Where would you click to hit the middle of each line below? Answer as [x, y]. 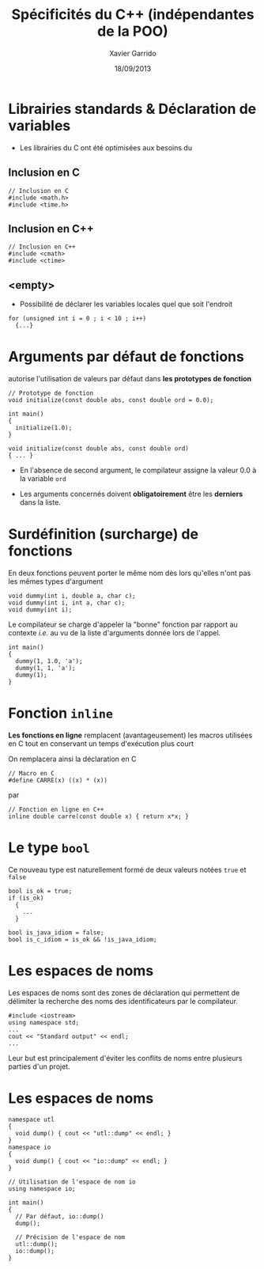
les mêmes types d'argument [56, 581]
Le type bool [49, 848]
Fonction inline [60, 713]
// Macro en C [32, 773]
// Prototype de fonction [51, 393]
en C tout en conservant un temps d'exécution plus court [101, 743]
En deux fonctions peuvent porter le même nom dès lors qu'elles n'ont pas [130, 573]
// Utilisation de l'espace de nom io [72, 1182]
